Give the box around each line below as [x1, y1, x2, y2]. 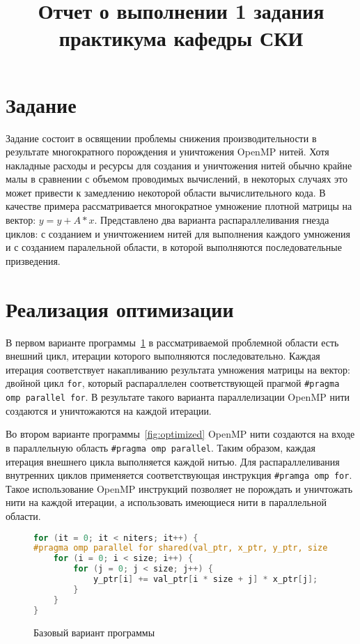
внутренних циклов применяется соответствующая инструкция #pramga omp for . [6, 468, 352, 482]
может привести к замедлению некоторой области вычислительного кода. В [6, 185, 326, 199]
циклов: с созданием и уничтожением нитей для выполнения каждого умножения [6, 226, 350, 240]
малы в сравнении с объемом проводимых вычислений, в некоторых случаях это [6, 171, 348, 186]
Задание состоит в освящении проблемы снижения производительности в [6, 130, 317, 145]
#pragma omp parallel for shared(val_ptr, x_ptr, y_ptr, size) [33, 543, 333, 553]
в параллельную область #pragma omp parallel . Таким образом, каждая [6, 440, 316, 454]
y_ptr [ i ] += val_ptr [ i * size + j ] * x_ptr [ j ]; [93, 574, 318, 585]
